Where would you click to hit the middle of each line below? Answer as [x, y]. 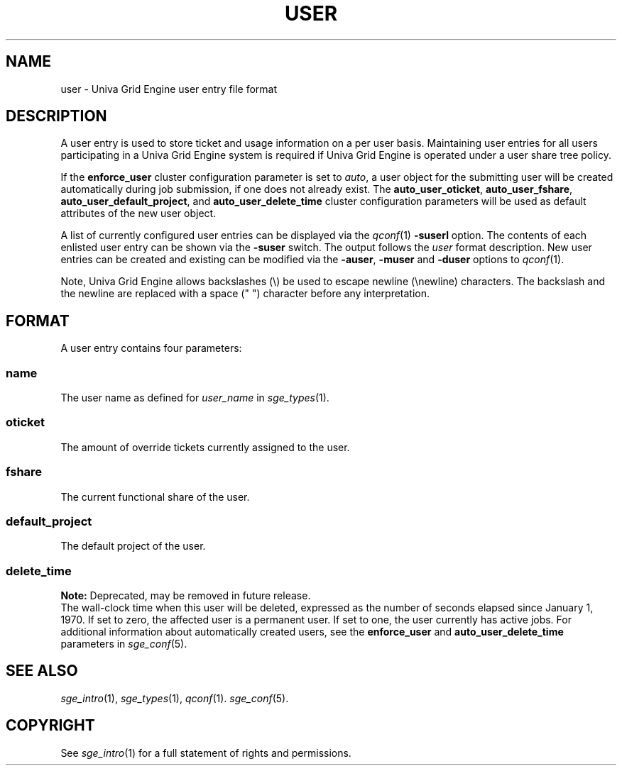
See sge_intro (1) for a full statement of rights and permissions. [206, 753]
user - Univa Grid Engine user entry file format [169, 89]
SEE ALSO [42, 671]
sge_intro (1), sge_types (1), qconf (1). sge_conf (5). [175, 698]
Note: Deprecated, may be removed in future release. [186, 596]
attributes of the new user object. [138, 213]
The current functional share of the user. [155, 497]
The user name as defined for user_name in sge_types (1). [195, 398]
